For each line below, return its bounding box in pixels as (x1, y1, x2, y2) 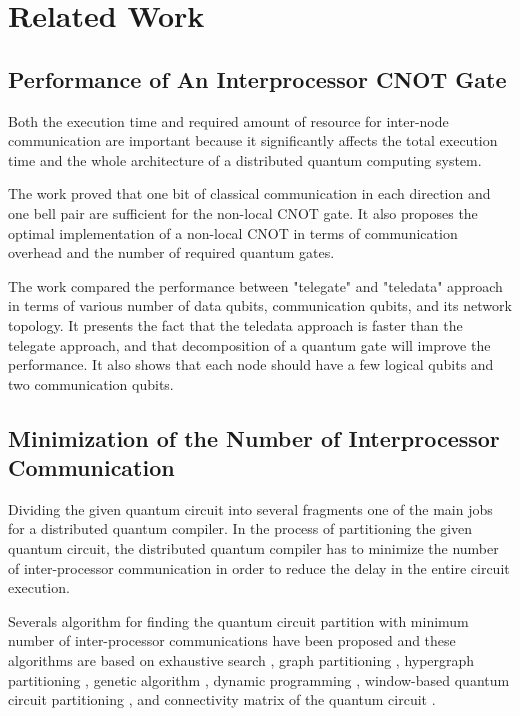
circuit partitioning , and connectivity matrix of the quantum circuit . (8, 689, 436, 710)
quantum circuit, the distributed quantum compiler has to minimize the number (8, 538, 499, 559)
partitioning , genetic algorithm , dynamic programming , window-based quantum (8, 669, 510, 690)
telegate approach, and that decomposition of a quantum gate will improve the (8, 334, 491, 355)
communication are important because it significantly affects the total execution (8, 130, 498, 151)
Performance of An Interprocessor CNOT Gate (8, 63, 507, 94)
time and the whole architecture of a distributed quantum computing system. (8, 149, 482, 170)
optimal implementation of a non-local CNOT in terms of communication (8, 222, 458, 243)
